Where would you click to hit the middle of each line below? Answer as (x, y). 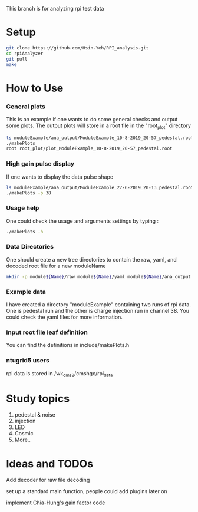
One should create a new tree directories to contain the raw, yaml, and (91, 259)
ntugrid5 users (28, 361)
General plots (26, 107)
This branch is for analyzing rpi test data (55, 9)
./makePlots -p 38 (29, 193)
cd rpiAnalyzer (25, 53)
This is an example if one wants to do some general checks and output (92, 119)
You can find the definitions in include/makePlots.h (68, 345)
